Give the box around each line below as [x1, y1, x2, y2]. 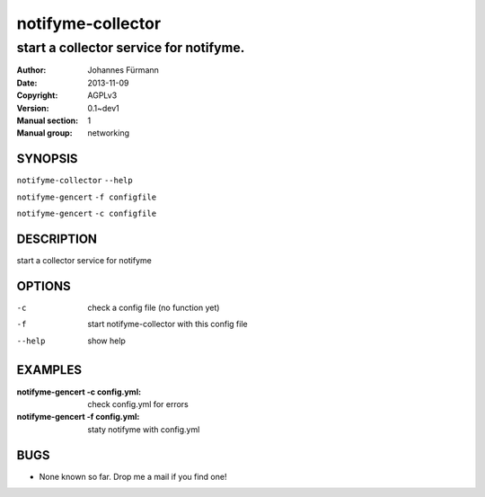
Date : [16, 77, 38, 88]
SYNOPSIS [16, 151, 78, 166]
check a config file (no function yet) [87, 302, 220, 313]
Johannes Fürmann [87, 65, 159, 75]
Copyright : [16, 90, 58, 101]
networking [87, 128, 130, 138]
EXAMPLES [16, 362, 83, 377]
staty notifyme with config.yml [87, 423, 200, 435]
